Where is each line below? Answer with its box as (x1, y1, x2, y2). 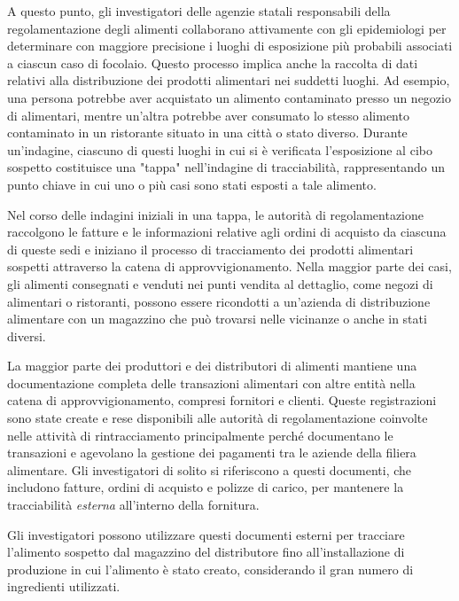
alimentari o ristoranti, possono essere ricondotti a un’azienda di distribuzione (7, 292, 431, 310)
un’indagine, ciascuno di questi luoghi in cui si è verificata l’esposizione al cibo (7, 140, 432, 159)
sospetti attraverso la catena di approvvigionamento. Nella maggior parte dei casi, (7, 257, 452, 276)
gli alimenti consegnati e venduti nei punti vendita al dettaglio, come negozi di (7, 274, 433, 293)
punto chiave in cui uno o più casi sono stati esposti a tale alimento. (7, 175, 377, 193)
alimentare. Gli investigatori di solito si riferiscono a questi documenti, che (7, 460, 412, 479)
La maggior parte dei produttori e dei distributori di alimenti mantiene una (7, 356, 417, 375)
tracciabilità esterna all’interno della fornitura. (7, 496, 260, 514)
